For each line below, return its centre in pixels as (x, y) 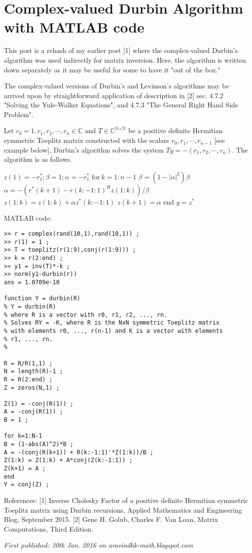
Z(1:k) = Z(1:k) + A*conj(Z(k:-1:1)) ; (68, 460)
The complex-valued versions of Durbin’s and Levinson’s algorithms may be (117, 86)
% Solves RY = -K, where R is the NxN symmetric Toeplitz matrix (112, 323)
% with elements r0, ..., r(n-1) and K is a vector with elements (114, 331)
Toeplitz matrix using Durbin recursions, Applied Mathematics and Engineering (123, 510)
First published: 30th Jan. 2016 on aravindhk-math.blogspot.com (99, 545)
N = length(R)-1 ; (34, 372)
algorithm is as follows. (38, 159)
